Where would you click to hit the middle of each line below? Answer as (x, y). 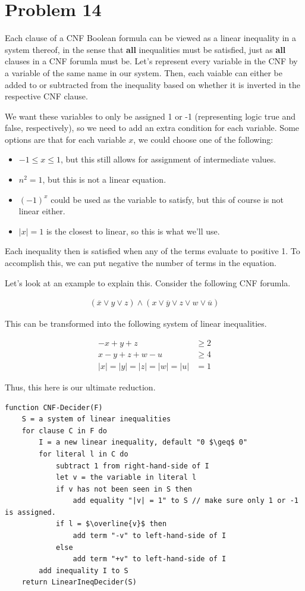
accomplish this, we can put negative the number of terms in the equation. (141, 263)
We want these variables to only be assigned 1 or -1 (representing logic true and (150, 116)
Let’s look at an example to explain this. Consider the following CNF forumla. (148, 282)
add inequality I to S (84, 570)
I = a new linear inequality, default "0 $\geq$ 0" (143, 443)
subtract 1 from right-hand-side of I (132, 466)
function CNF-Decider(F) (54, 407)
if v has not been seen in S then (124, 489)
